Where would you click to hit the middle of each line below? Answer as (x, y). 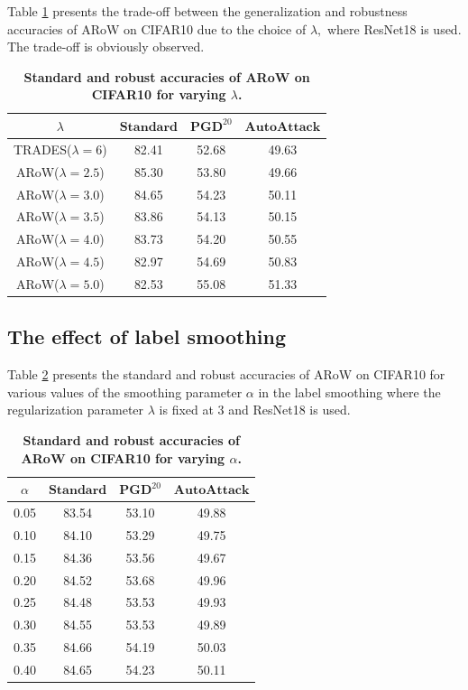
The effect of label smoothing (147, 336)
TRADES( (43, 149)
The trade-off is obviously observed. (106, 47)
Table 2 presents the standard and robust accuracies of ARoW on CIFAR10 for (226, 374)
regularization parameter (76, 410)
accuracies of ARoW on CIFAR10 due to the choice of (157, 28)
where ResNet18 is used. (394, 28)
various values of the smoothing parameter (125, 392)
